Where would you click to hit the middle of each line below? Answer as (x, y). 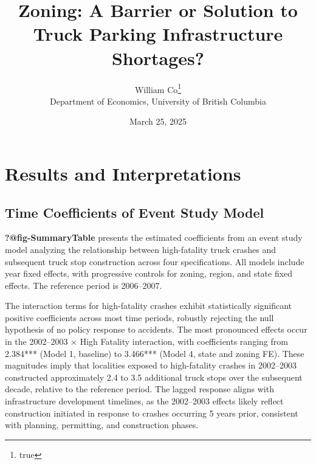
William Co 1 (158, 88)
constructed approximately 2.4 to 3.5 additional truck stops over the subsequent (154, 377)
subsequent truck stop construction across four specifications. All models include (155, 261)
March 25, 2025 (158, 121)
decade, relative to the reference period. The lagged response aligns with (139, 389)
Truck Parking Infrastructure (158, 34)
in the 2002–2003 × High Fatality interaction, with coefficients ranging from (146, 341)
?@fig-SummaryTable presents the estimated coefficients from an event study (154, 237)
